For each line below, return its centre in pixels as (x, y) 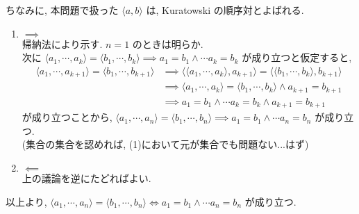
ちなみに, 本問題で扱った (62, 10)
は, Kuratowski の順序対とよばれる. (225, 10)
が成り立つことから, (67, 117)
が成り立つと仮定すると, (297, 57)
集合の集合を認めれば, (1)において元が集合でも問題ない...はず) (167, 144)
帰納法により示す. (62, 43)
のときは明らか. (168, 43)
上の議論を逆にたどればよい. (86, 178)
